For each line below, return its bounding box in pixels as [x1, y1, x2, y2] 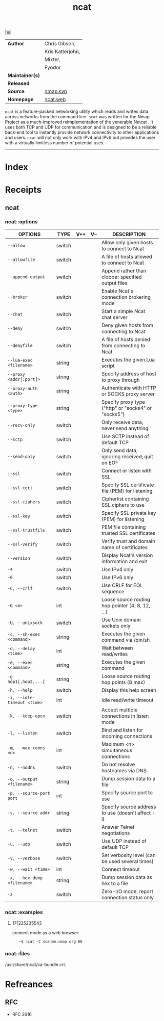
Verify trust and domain [102, 538, 155, 545]
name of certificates [102, 544, 148, 551]
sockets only [102, 623, 131, 629]
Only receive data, [102, 419, 143, 426]
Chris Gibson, [44, 40, 76, 47]
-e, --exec [7, 660, 33, 666]
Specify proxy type [102, 399, 145, 406]
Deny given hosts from [102, 322, 154, 329]
